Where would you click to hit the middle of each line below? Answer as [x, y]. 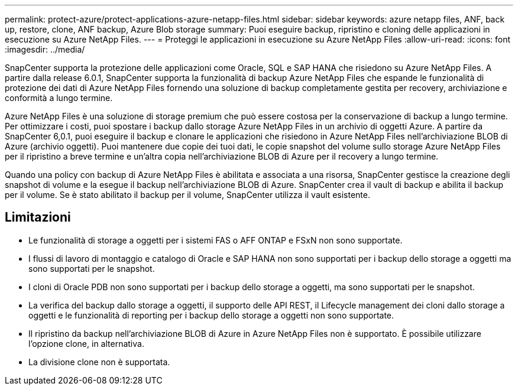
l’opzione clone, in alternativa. [86, 343]
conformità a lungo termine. [59, 98]
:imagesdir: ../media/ [45, 49]
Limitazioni [38, 217]
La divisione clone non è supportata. [99, 362]
